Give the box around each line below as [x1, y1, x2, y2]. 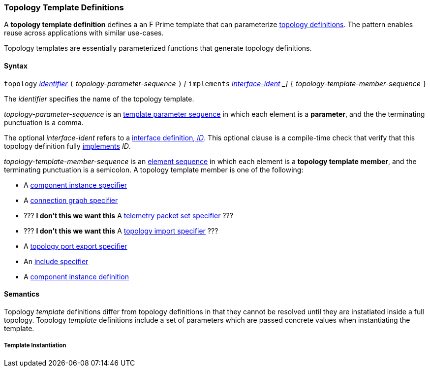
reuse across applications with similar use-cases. [4, 29, 164, 37]
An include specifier [24, 257, 89, 266]
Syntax [4, 61, 28, 70]
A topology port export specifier [24, 241, 127, 250]
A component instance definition [24, 272, 129, 281]
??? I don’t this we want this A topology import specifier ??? [24, 226, 218, 235]
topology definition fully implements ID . [4, 141, 131, 150]
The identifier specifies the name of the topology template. [4, 94, 194, 103]
